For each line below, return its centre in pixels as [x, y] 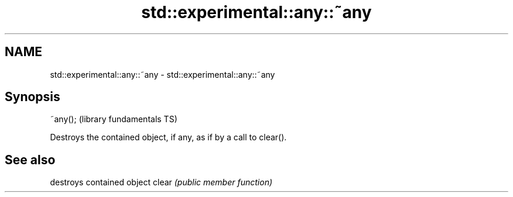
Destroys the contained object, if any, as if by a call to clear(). [168, 137]
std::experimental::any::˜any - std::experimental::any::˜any [163, 74]
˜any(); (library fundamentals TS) [114, 119]
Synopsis [33, 97]
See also [30, 160]
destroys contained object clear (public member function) [161, 182]
